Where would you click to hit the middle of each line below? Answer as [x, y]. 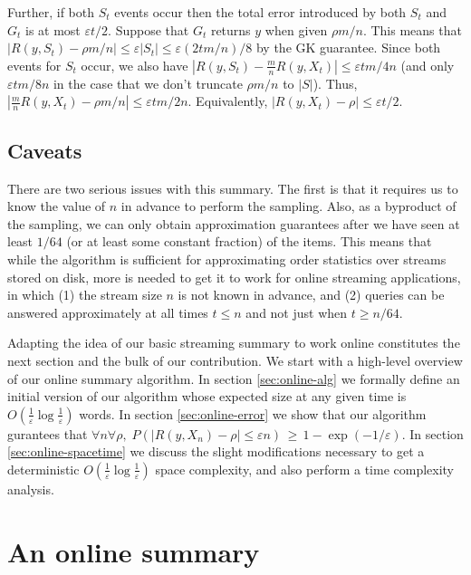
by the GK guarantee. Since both [348, 48]
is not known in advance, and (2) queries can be [311, 295]
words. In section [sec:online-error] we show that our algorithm [253, 413]
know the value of [57, 206]
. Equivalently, [228, 101]
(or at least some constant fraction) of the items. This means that [249, 241]
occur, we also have [135, 65]
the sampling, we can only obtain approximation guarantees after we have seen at [234, 223]
